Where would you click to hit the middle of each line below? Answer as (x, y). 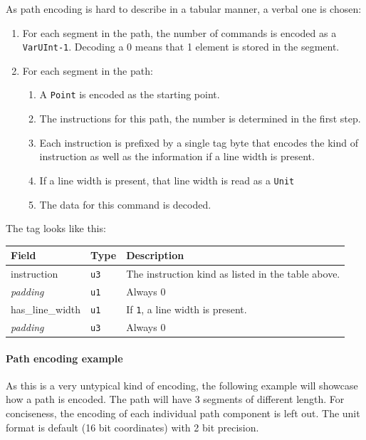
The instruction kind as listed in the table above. (233, 274)
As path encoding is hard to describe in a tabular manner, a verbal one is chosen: (184, 9)
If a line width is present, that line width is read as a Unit (167, 180)
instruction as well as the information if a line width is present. (177, 156)
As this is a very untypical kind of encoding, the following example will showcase (182, 385)
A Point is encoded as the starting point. (130, 94)
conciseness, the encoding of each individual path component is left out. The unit (183, 413)
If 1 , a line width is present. (187, 309)
